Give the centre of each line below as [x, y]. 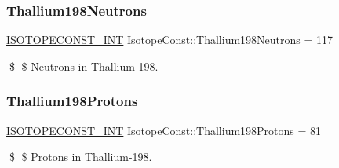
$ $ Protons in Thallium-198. [80, 157]
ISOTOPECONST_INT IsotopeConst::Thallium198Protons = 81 [164, 130]
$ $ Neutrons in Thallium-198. [84, 66]
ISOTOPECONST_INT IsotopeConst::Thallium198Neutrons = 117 [170, 40]
